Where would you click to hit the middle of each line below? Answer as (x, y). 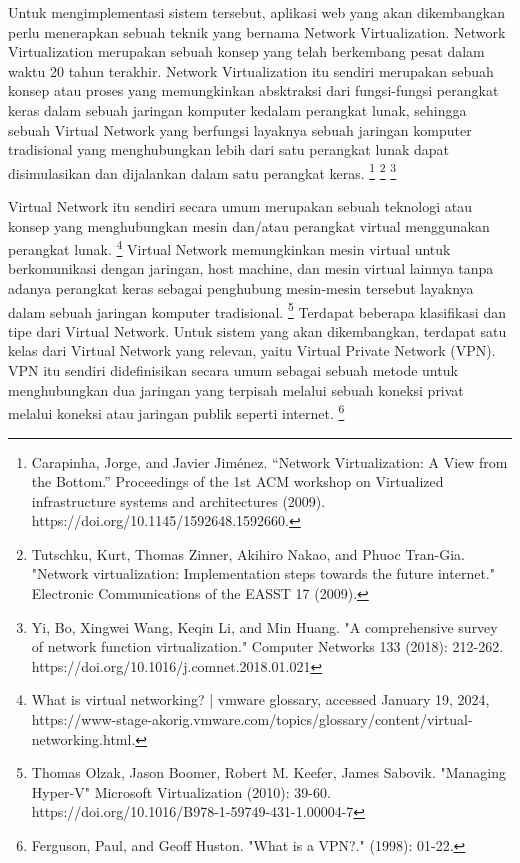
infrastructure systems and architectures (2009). (178, 500)
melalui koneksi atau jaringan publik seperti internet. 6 (176, 411)
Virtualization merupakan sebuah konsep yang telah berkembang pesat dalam (246, 51)
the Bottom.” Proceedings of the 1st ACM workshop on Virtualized (237, 481)
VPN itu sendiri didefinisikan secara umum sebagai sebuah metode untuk (233, 370)
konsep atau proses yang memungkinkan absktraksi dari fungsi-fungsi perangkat (253, 90)
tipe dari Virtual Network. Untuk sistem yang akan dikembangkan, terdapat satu (257, 330)
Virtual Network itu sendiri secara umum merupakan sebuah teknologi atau (240, 206)
